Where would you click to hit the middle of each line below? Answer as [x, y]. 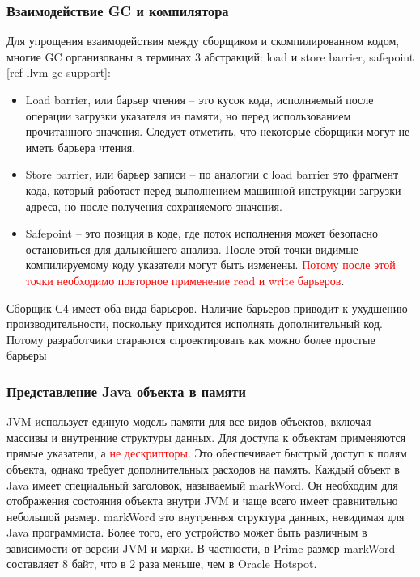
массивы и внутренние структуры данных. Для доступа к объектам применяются [206, 437]
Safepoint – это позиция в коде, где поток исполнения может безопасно [202, 233]
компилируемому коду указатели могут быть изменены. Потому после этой [210, 265]
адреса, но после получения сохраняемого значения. [154, 206]
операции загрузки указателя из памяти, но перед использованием [188, 115]
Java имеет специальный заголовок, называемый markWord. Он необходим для [202, 484]
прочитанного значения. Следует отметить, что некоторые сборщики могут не [218, 131]
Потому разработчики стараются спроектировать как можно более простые [191, 339]
